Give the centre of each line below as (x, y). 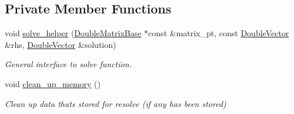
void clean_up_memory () (53, 83)
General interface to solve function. (68, 64)
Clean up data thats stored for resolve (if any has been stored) (116, 103)
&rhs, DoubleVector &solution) (61, 44)
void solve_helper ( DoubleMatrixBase (73, 33)
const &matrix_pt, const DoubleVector (219, 33)
